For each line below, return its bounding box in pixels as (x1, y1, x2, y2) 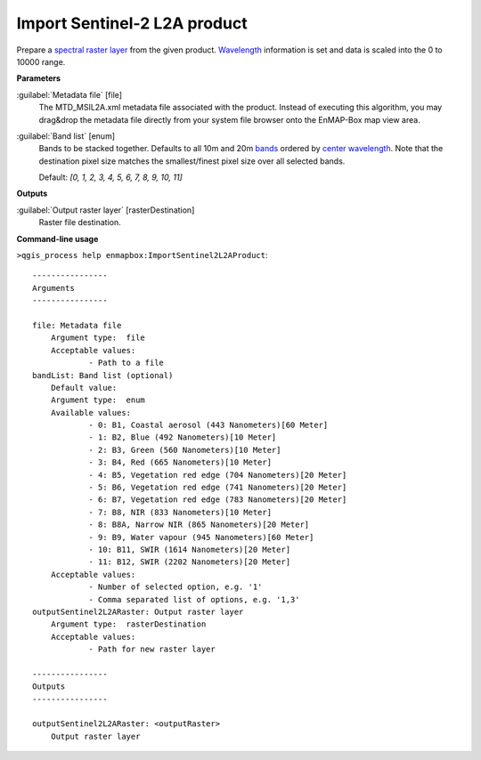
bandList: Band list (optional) (32, 370, 174, 380)
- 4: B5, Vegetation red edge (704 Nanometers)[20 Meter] (88, 470, 347, 480)
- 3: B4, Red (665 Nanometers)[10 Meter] (88, 457, 272, 467)
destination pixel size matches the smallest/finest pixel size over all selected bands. (38, 156, 346, 166)
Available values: (50, 408, 132, 417)
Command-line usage (16, 233, 99, 244)
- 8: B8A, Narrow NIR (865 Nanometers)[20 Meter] (88, 520, 310, 530)
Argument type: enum (50, 395, 146, 405)
